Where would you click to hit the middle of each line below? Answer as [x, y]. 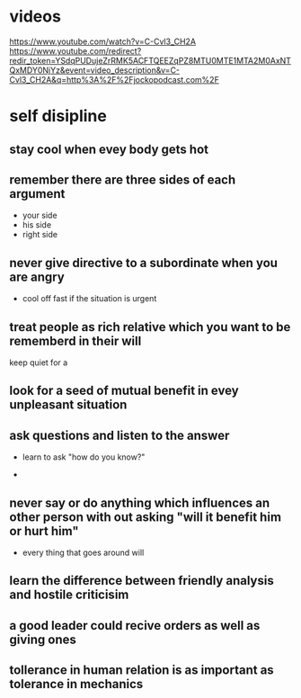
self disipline [58, 116]
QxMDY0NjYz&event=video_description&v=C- [95, 70]
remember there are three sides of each [123, 179]
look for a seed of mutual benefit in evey [124, 391]
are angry [37, 277]
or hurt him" [44, 531]
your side [40, 215]
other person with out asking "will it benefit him [145, 517]
